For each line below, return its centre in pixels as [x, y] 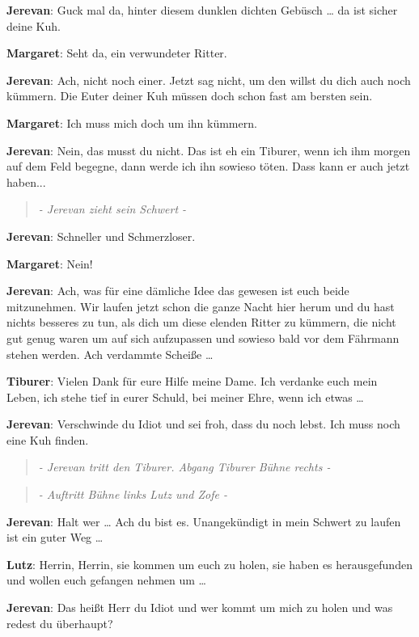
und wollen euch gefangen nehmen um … [106, 580]
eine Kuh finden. [48, 439]
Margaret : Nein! [50, 263]
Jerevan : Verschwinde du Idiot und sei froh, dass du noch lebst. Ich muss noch [203, 424]
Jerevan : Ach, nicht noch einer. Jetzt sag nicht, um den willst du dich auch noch [209, 80]
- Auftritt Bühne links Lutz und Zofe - [133, 494]
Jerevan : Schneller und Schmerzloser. [101, 236]
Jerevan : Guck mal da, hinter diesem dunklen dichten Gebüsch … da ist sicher [202, 10]
